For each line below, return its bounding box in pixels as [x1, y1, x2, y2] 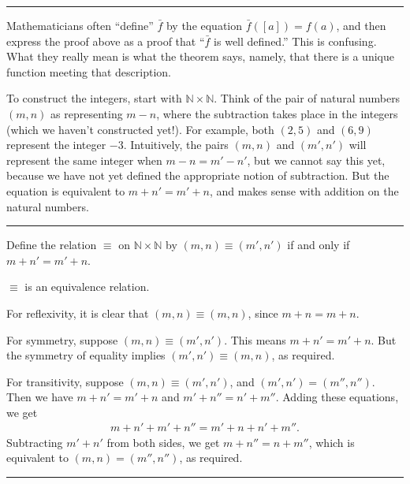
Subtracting [6, 434, 63, 450]
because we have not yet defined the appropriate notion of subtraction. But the [6, 167, 389, 184]
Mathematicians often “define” [6, 17, 154, 33]
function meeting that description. [6, 63, 171, 80]
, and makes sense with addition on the [209, 182, 399, 199]
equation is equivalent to [6, 182, 125, 199]
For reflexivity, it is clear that [6, 304, 149, 321]
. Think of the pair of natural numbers [214, 90, 401, 106]
